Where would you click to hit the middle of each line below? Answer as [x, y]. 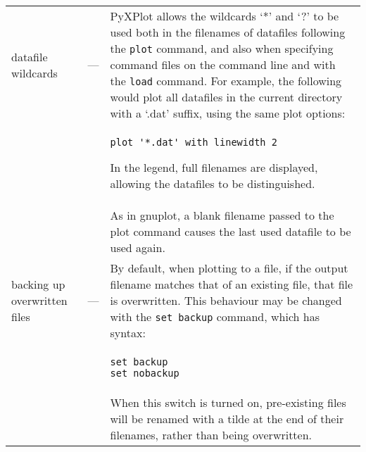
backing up [38, 284]
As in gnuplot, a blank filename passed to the [222, 215]
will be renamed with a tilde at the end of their [227, 419]
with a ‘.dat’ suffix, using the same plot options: [228, 113]
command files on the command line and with [223, 64]
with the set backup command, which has [215, 316]
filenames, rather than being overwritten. [211, 435]
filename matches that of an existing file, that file [232, 284]
